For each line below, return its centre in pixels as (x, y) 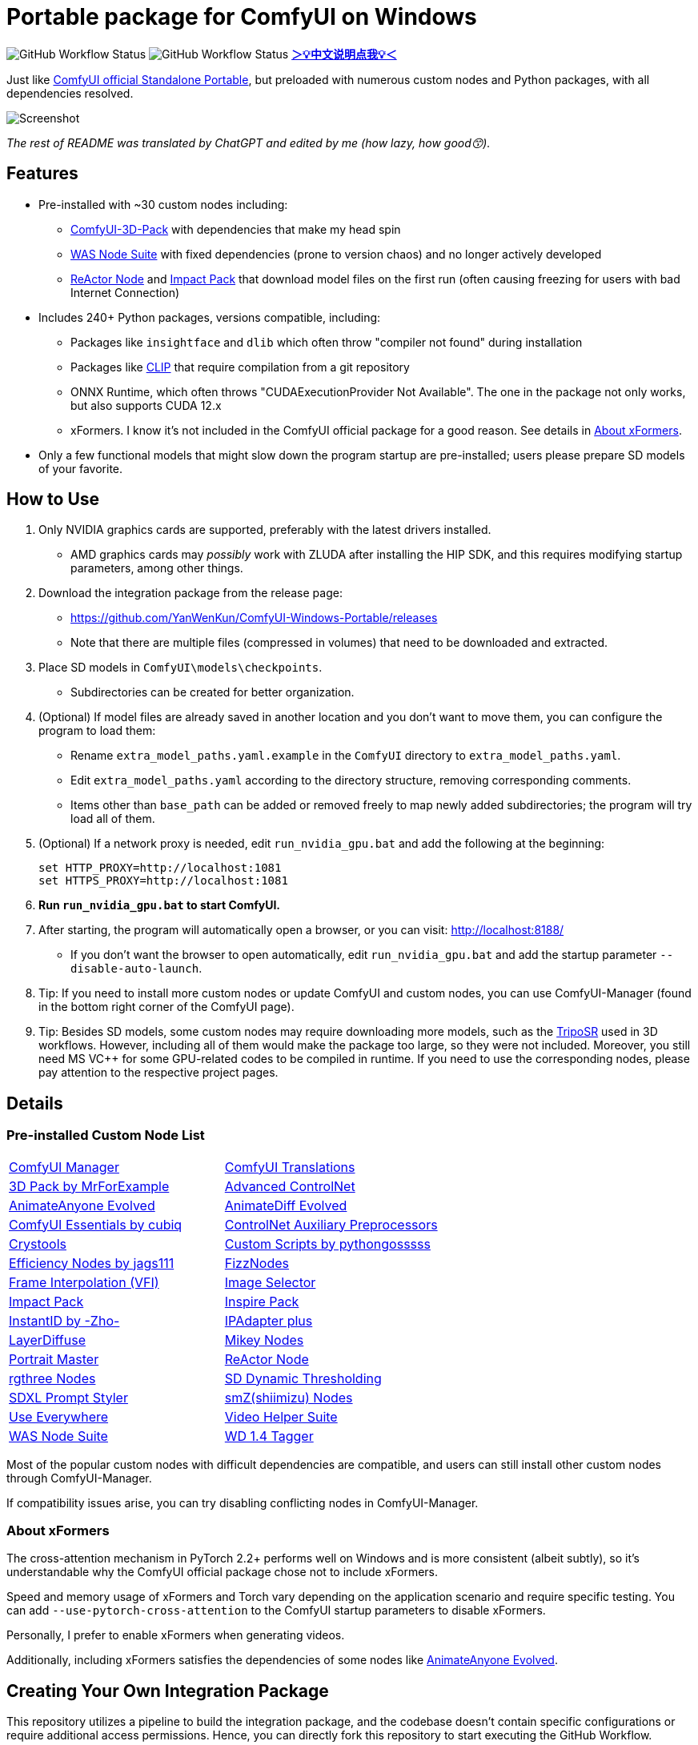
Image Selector (270, 1282)
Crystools (38, 1244)
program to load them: (97, 731)
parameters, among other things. (157, 568)
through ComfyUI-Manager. (79, 1478)
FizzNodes (257, 1263)
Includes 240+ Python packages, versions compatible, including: (210, 317)
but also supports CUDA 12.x (146, 405)
